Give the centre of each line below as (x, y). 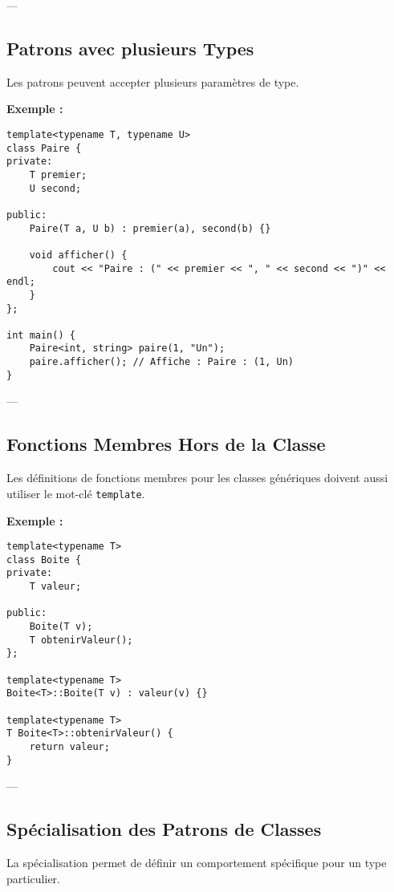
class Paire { (44, 148)
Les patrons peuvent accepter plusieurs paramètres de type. (153, 81)
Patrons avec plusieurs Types (130, 48)
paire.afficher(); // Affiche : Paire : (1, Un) (161, 362)
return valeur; (69, 746)
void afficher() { (78, 255)
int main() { (41, 335)
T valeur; (55, 587)
